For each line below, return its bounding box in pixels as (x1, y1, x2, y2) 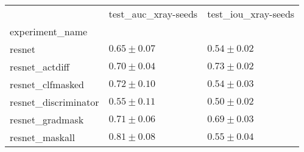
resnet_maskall (10, 130, 75, 144)
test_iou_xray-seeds (207, 7, 295, 21)
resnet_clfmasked (10, 77, 84, 91)
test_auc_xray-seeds (108, 7, 198, 21)
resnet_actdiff (10, 60, 69, 74)
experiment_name (10, 24, 88, 38)
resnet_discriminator (10, 95, 99, 109)
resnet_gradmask (10, 112, 84, 126)
